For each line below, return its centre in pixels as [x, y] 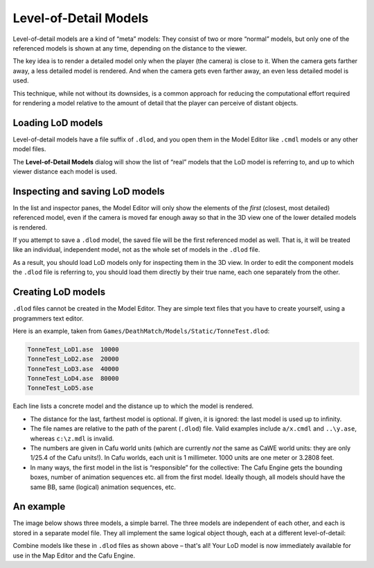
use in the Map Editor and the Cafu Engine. [74, 556]
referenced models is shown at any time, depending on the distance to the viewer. [130, 48]
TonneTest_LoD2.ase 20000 [73, 359]
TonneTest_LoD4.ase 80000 [73, 379]
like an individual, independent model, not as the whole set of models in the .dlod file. [136, 250]
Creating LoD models [59, 292]
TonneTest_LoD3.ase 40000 [73, 369]
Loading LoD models [58, 122]
